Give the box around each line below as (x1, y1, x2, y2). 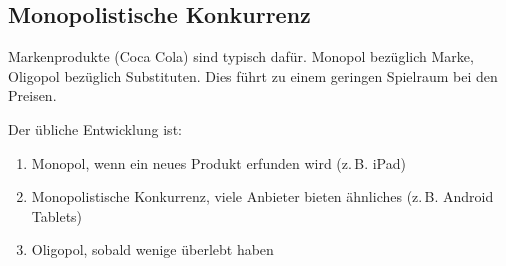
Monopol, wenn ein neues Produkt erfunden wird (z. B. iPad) (31, 152, 406, 173)
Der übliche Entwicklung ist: (8, 118, 182, 139)
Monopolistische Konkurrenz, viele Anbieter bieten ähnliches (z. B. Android (31, 186, 494, 207)
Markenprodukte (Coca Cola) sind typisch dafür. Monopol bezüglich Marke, (8, 46, 474, 67)
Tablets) (31, 205, 83, 226)
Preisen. (8, 85, 57, 106)
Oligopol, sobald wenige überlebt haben (31, 239, 274, 260)
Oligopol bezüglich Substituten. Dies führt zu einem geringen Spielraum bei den (8, 65, 498, 86)
